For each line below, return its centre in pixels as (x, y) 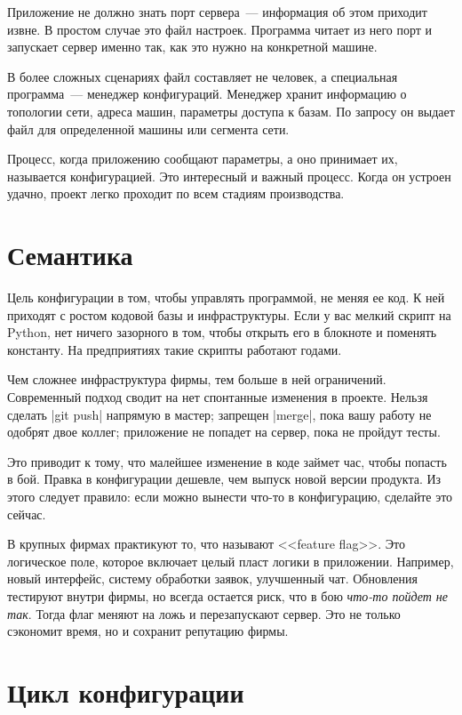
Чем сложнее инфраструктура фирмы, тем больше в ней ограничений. (197, 379)
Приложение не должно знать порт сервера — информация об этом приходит (217, 12)
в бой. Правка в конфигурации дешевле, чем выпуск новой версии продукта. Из (224, 479)
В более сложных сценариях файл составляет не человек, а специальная (203, 76)
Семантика (70, 255)
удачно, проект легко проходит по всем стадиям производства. (176, 193)
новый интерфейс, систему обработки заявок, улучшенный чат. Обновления (212, 578)
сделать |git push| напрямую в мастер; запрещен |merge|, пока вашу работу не (219, 414)
